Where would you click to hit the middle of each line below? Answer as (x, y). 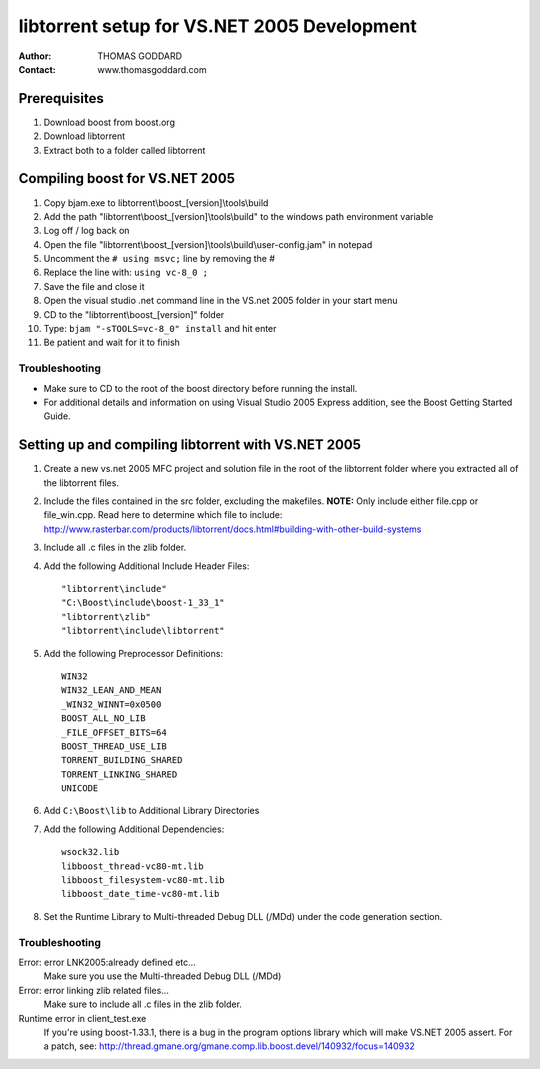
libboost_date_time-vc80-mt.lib (140, 894)
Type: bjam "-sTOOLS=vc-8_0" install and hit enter (160, 329)
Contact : (37, 69)
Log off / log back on (86, 231)
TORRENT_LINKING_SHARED (119, 774)
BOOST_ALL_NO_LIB (103, 718)
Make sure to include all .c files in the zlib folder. (142, 1004)
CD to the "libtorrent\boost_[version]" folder (134, 314)
